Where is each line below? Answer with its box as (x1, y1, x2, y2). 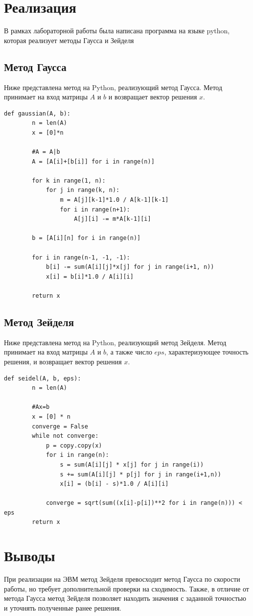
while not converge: (32, 432, 99, 440)
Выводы (4, 545, 55, 566)
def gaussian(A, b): (4, 110, 71, 117)
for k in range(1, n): (32, 177, 106, 184)
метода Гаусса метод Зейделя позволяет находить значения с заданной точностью (4, 593, 246, 603)
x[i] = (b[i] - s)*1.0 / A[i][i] (60, 480, 169, 488)
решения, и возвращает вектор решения (4, 356, 122, 366)
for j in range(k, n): (46, 187, 120, 194)
